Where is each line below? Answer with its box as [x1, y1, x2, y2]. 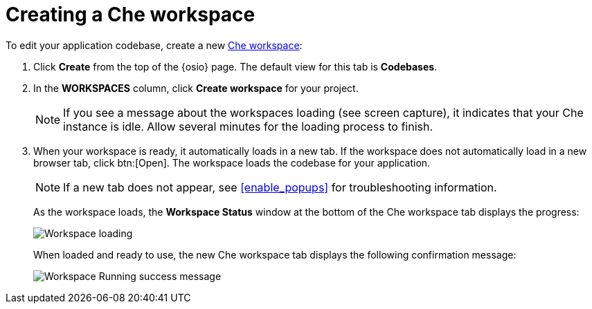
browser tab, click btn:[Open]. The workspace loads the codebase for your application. [33, 156, 431, 169]
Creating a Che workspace [6, 3, 255, 26]
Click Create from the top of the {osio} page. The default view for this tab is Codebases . [33, 60, 438, 73]
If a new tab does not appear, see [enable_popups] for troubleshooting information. [63, 180, 497, 194]
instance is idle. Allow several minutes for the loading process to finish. [63, 119, 433, 133]
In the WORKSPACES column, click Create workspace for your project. [33, 82, 359, 94]
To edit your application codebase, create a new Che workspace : [6, 39, 303, 51]
